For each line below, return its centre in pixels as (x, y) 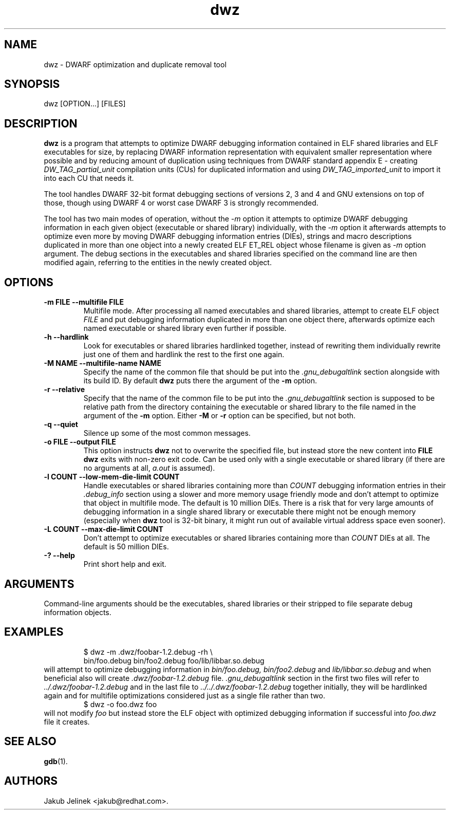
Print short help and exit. (125, 564)
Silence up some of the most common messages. (167, 433)
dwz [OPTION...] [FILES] (85, 104)
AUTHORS (31, 781)
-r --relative (64, 390)
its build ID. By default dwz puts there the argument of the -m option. (200, 381)
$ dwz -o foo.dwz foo (120, 704)
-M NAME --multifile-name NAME (102, 363)
